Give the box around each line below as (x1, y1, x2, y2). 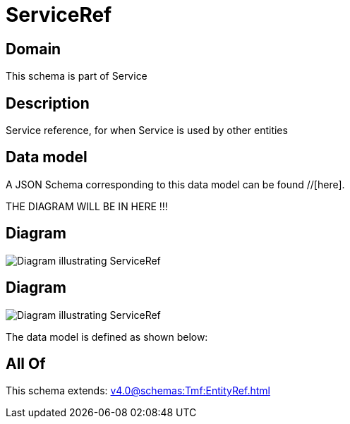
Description (6, 94, 90, 112)
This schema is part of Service (6, 70, 147, 83)
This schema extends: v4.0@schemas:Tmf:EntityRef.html (6, 384, 270, 397)
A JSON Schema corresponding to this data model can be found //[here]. (6, 178, 345, 190)
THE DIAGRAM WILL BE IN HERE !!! (6, 200, 168, 212)
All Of (6, 354, 46, 372)
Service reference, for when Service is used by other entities (6, 124, 288, 137)
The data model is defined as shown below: (6, 330, 208, 343)
